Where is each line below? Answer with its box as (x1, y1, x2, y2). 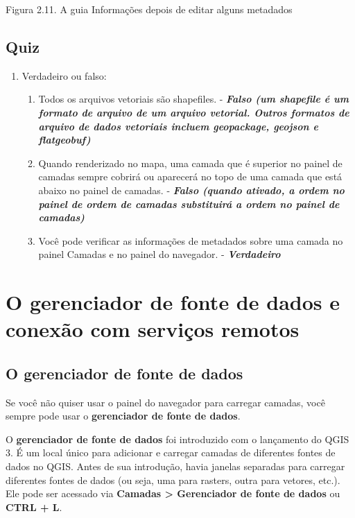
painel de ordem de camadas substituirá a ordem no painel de (38, 196, 340, 211)
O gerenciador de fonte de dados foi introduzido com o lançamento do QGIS (6, 431, 349, 446)
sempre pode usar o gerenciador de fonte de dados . (6, 408, 241, 423)
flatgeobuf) (38, 132, 91, 147)
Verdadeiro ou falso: (21, 68, 107, 83)
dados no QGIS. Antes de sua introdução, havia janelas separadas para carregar (6, 459, 345, 474)
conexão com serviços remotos (6, 315, 300, 343)
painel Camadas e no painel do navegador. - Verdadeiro (38, 247, 281, 261)
